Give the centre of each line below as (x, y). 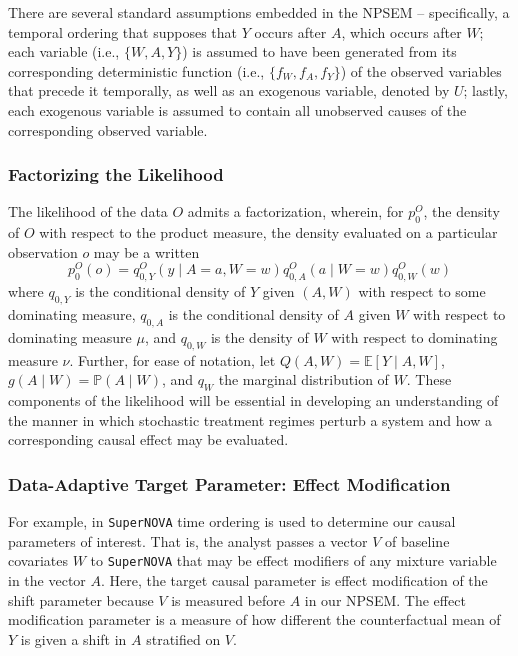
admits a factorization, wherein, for (295, 211)
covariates (38, 560)
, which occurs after (401, 31)
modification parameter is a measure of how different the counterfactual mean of (254, 619)
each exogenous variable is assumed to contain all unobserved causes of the (237, 109)
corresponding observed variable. (108, 129)
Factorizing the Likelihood (116, 174)
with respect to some (422, 291)
